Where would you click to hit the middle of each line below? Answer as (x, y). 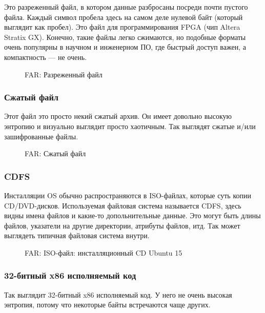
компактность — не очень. (46, 57)
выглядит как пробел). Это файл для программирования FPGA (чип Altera (122, 27)
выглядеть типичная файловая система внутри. (77, 235)
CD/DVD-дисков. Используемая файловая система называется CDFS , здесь (123, 205)
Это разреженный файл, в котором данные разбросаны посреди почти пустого (126, 7)
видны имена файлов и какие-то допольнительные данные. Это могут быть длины (132, 215)
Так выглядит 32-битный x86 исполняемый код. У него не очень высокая (118, 294)
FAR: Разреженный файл (64, 74)
